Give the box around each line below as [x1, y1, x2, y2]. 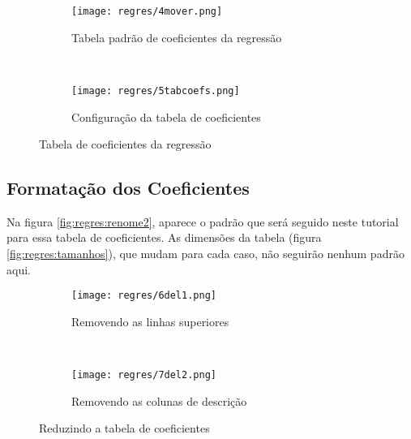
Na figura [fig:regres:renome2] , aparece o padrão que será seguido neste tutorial [6, 213, 399, 230]
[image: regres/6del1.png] [71, 290, 216, 302]
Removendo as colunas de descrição [71, 392, 247, 409]
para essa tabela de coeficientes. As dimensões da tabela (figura [6, 229, 322, 246]
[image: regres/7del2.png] [71, 369, 216, 381]
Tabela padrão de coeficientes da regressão [71, 28, 282, 45]
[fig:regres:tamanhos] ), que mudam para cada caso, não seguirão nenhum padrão [6, 245, 405, 262]
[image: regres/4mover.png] [71, 6, 223, 17]
